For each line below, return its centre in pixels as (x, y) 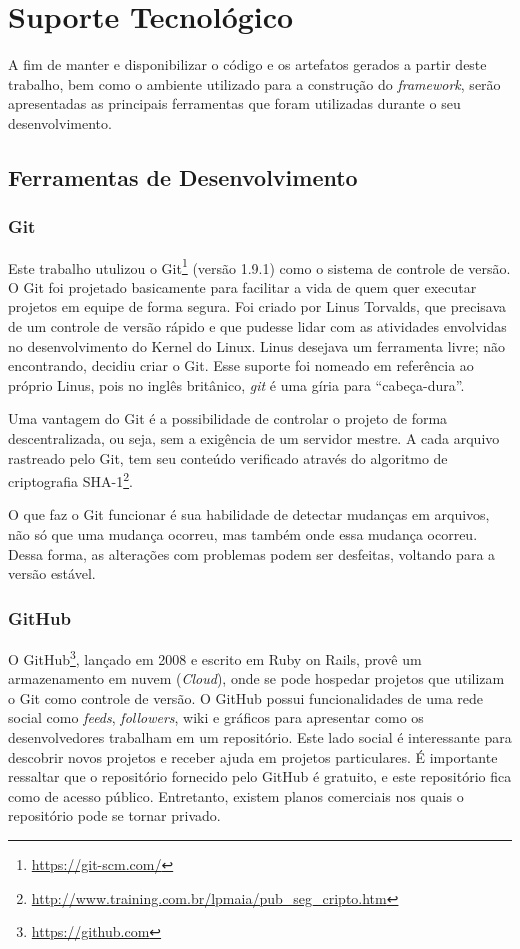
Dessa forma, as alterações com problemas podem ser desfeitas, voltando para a (252, 553)
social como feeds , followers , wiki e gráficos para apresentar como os (216, 717)
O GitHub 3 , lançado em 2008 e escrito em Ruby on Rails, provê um (215, 657)
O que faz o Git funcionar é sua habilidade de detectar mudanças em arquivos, (249, 514)
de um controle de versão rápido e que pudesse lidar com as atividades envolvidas (257, 325)
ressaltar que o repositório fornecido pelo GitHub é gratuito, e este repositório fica (260, 776)
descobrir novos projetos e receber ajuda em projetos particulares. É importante (253, 756)
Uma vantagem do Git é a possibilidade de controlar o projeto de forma (228, 418)
